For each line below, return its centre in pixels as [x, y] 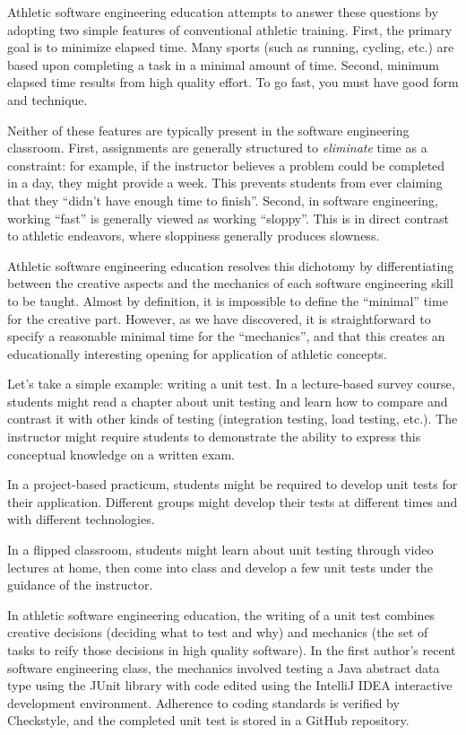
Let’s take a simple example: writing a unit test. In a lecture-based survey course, [231, 384]
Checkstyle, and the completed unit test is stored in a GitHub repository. [208, 720]
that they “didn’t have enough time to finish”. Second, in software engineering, [223, 200]
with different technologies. [81, 519]
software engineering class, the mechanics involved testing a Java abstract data [224, 667]
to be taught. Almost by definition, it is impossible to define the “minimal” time [228, 300]
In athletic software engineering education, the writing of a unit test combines [221, 614]
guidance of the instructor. [80, 585]
